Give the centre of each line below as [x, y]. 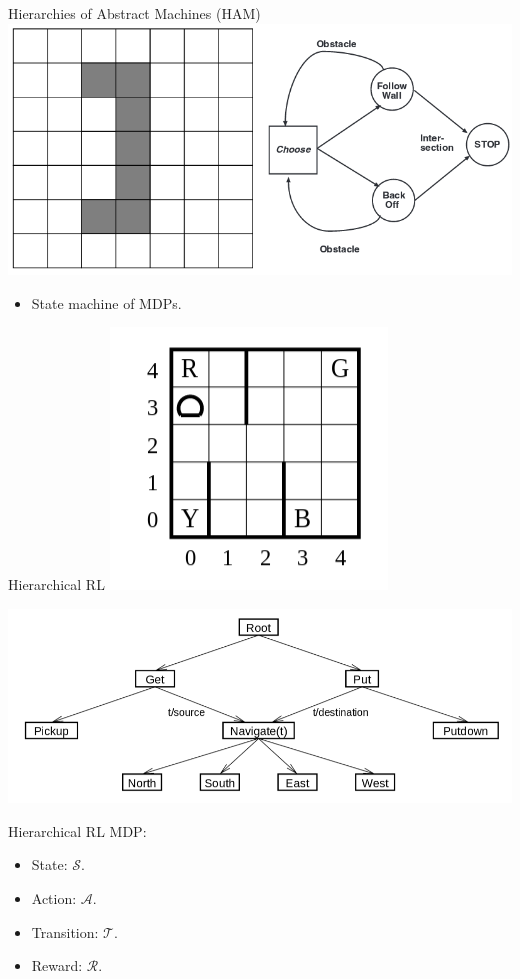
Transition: [65, 931]
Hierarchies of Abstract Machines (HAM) [134, 13]
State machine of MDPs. [106, 302]
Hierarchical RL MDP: [77, 830]
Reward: [57, 965]
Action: [54, 897]
